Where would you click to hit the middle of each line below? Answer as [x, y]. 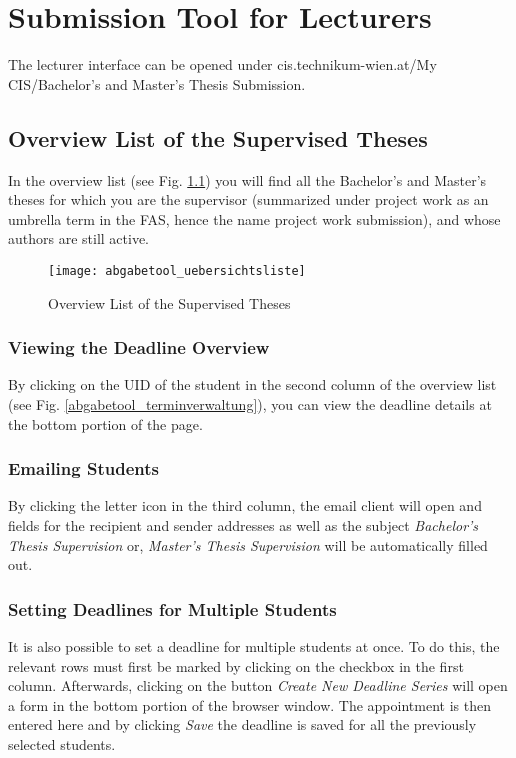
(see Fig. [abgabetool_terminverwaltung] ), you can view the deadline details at [250, 403]
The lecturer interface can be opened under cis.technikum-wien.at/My [222, 64]
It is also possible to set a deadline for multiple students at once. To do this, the [254, 645]
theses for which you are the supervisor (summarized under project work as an [248, 199]
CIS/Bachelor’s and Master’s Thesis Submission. [157, 83]
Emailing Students [83, 468]
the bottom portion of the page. [105, 423]
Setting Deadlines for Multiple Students [172, 608]
